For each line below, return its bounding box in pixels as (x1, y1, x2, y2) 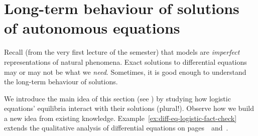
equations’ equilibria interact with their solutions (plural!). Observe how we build (4, 103, 254, 113)
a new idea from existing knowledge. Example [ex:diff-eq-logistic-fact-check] (4, 112, 237, 123)
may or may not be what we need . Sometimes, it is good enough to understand (4, 66, 246, 77)
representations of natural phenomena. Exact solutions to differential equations (4, 56, 247, 67)
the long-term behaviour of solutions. (4, 76, 118, 87)
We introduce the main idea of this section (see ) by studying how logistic (4, 93, 231, 103)
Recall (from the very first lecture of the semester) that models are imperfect (4, 47, 240, 57)
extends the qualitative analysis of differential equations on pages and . (4, 122, 228, 133)
